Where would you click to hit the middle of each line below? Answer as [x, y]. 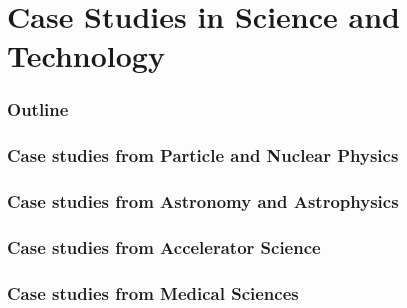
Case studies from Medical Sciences [153, 292]
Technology [86, 55]
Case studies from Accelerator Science [164, 247]
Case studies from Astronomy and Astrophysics [203, 201]
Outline [38, 109]
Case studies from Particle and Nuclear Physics [203, 155]
